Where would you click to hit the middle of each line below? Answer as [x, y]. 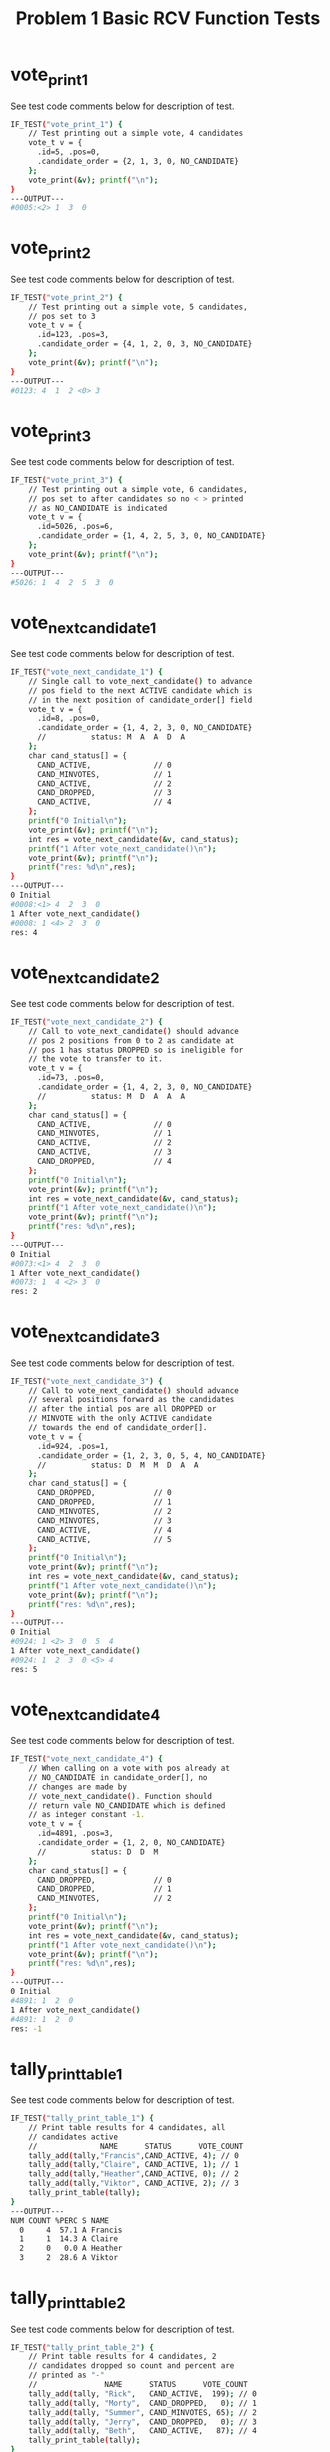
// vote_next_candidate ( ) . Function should [120, 1796]
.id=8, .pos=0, [68, 718]
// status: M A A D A [111, 737]
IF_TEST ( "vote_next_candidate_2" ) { [86, 1022]
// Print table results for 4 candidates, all [127, 2127]
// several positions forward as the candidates [131, 1400]
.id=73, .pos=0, [70, 1078]
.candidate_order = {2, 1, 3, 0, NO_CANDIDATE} [138, 162]
